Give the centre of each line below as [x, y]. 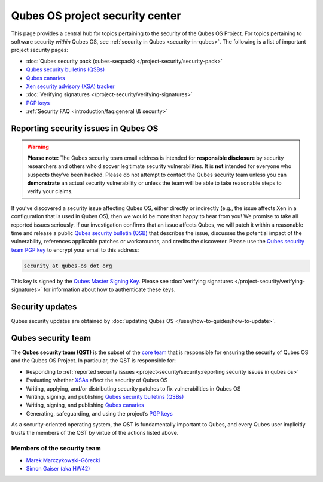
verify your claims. [50, 191]
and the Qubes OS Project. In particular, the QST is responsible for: [94, 361]
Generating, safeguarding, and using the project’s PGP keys [99, 413]
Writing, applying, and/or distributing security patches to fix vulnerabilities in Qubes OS [133, 388]
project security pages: [40, 50]
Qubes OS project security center [96, 16]
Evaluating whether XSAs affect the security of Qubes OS [97, 380]
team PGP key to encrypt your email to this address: [75, 250]
